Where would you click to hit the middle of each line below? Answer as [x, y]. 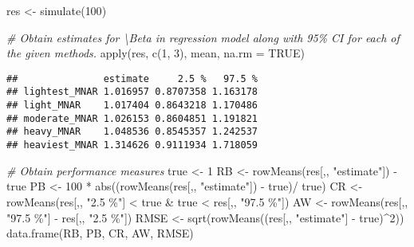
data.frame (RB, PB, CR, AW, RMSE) [100, 233]
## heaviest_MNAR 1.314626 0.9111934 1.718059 [132, 145]
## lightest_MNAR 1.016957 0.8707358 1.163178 [132, 92]
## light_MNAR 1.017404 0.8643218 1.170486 [132, 106]
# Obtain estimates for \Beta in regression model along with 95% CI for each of [203, 37]
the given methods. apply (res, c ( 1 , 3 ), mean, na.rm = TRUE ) [156, 53]
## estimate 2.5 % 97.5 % [132, 78]
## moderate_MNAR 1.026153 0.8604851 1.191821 [132, 118]
